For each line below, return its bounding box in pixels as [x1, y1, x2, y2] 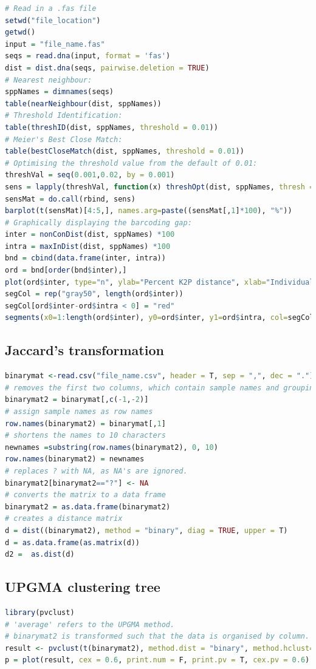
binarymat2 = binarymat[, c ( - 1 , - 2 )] [5, 395, 149, 404]
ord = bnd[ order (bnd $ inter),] [5, 266, 127, 275]
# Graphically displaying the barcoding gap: [5, 218, 192, 227]
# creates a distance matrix [5, 514, 123, 523]
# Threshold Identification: [5, 111, 123, 120]
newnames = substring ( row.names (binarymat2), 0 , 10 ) [5, 443, 218, 452]
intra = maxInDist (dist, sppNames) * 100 [5, 242, 171, 251]
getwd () [5, 28, 36, 37]
